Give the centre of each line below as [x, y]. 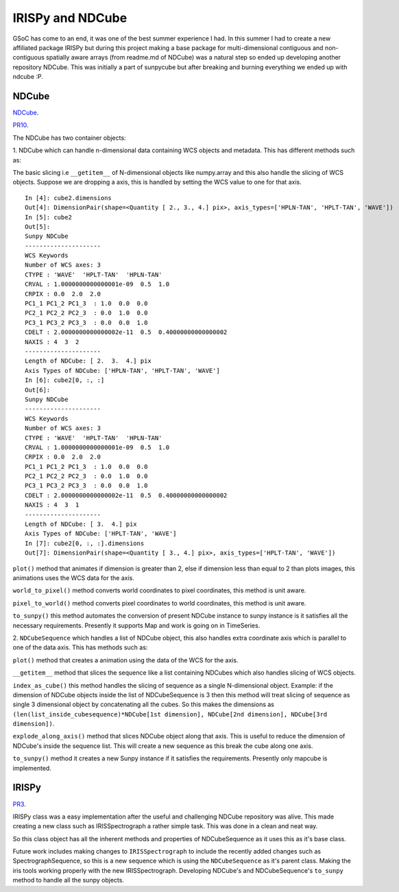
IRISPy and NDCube [70, 18]
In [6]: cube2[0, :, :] [65, 380]
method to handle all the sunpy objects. [69, 880]
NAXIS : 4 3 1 [52, 505]
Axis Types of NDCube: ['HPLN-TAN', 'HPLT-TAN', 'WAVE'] [123, 371]
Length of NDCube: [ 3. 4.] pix [81, 524]
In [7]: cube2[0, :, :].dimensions [85, 543]
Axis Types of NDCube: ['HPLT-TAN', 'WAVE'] [101, 534]
